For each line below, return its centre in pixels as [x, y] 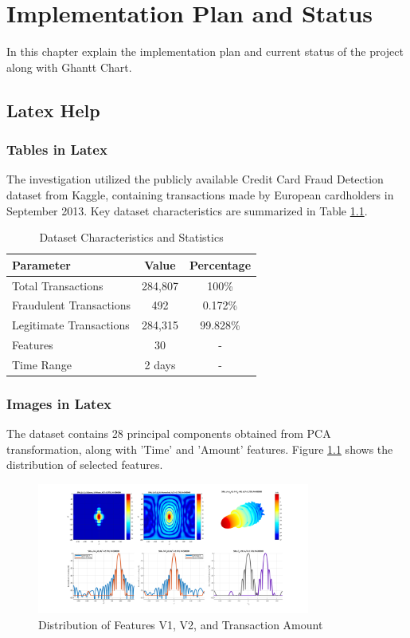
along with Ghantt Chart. [69, 67]
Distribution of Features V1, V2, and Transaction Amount [181, 624]
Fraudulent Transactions [72, 305]
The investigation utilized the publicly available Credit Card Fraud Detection [195, 179]
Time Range [42, 364]
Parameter [41, 264]
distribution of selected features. [85, 465]
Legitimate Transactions [71, 325]
